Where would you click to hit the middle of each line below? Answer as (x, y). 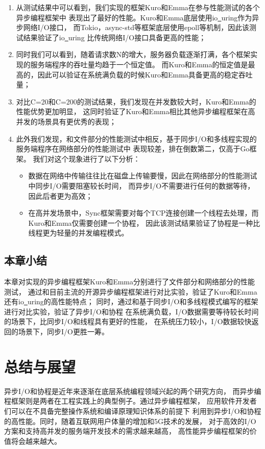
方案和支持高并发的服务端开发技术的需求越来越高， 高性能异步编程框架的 (127, 431)
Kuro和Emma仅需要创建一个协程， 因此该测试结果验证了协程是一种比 (144, 222)
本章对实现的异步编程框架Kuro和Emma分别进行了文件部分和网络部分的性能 (130, 282)
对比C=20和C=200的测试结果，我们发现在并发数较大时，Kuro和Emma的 (136, 101)
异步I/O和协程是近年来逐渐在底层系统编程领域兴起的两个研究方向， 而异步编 (133, 391)
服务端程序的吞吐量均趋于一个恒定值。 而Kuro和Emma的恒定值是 (139, 64)
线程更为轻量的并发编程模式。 (78, 233)
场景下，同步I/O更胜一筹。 (63, 332)
